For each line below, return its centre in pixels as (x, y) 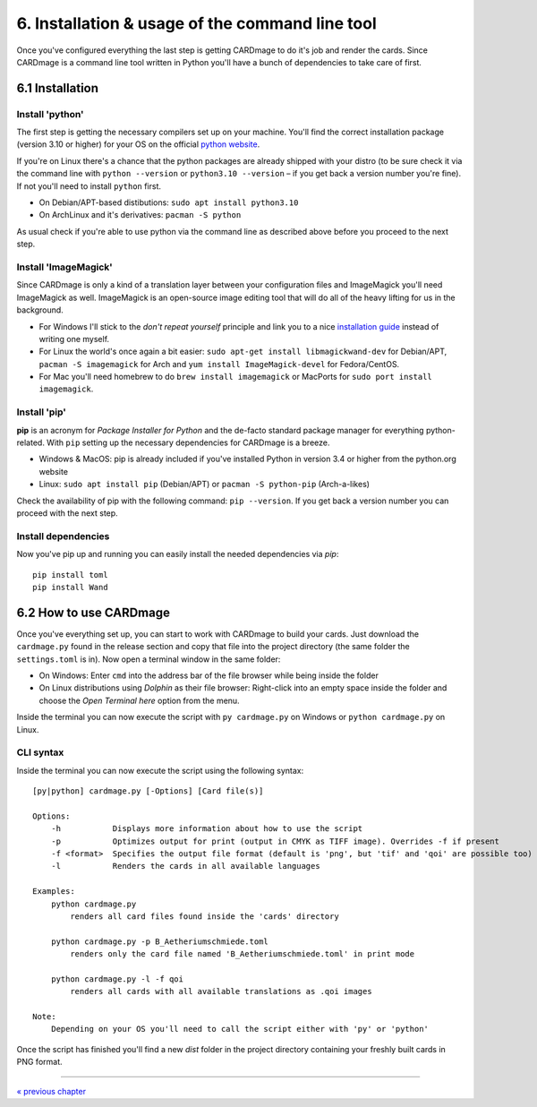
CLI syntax (40, 752)
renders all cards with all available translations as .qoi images (221, 991)
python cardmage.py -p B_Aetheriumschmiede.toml (159, 941)
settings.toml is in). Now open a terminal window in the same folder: (149, 659)
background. (40, 310)
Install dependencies (63, 536)
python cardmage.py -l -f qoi (117, 979)
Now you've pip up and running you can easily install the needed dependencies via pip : (178, 554)
